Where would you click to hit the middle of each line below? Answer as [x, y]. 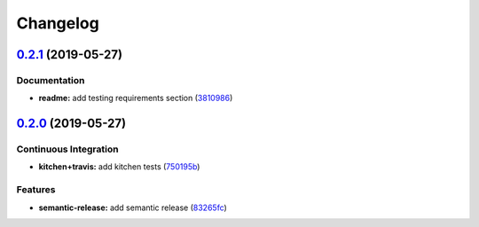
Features [36, 190]
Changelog [58, 23]
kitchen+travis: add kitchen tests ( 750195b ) [119, 167]
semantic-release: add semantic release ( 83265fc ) [133, 207]
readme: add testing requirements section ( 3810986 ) [136, 98]
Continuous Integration [67, 149]
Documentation [51, 80]
